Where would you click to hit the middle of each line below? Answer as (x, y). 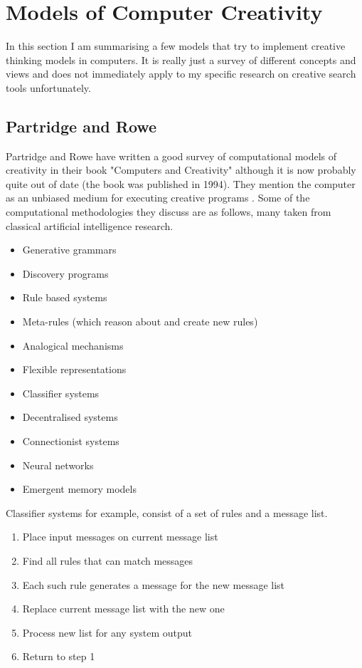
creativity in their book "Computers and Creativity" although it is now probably (181, 170)
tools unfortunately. (48, 87)
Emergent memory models (79, 489)
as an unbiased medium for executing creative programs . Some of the (158, 198)
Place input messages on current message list (120, 537)
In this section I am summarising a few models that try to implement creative (176, 46)
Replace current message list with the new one (123, 609)
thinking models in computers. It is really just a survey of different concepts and (181, 59)
